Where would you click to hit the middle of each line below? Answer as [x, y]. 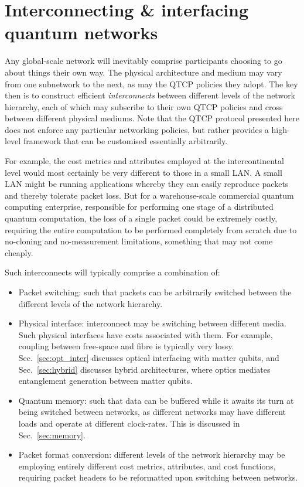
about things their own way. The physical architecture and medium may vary [144, 72]
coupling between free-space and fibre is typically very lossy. [126, 346]
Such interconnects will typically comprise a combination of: [112, 272]
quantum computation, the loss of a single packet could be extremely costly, [141, 218]
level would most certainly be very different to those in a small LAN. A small [144, 172]
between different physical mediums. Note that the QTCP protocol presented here [152, 118]
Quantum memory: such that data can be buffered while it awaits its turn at [156, 400]
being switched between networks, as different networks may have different [152, 412]
